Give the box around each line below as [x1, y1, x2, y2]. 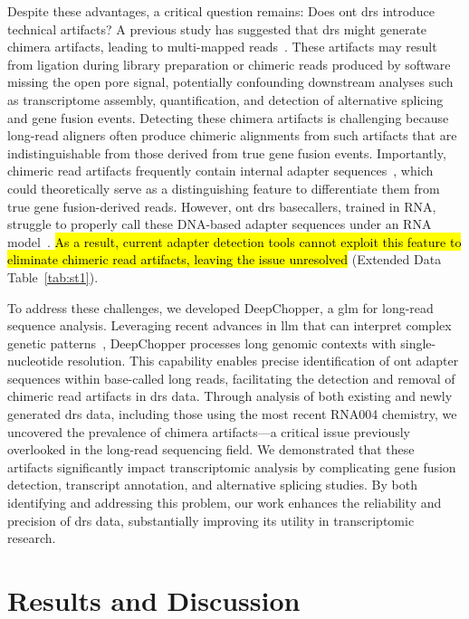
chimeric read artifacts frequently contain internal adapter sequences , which [7, 161, 434, 180]
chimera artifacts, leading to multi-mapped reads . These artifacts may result [7, 37, 437, 56]
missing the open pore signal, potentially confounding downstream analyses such [7, 72, 454, 91]
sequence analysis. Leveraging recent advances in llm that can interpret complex [7, 316, 452, 335]
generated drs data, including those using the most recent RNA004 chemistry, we [7, 405, 457, 424]
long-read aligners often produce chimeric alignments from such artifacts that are [7, 126, 457, 145]
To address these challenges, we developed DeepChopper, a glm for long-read [7, 298, 434, 317]
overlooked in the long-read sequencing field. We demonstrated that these [7, 440, 415, 459]
